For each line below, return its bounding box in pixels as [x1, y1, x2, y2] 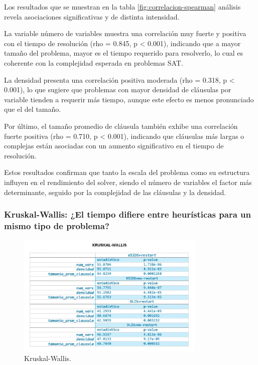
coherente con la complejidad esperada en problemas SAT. [4, 57, 183, 68]
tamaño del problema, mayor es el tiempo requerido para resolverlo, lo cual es [4, 48, 243, 58]
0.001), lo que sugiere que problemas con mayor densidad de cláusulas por [4, 84, 231, 95]
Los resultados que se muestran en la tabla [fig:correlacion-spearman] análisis [4, 2, 241, 12]
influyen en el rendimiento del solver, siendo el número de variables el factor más [4, 176, 252, 187]
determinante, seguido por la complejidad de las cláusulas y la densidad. [4, 187, 226, 197]
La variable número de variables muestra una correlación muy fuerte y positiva [4, 28, 246, 39]
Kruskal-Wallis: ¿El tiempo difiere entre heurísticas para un [4, 208, 251, 221]
